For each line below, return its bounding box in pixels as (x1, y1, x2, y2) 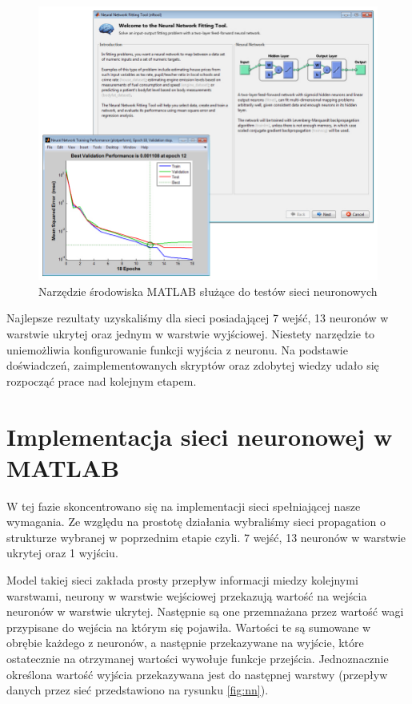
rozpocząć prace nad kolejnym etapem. (6, 372, 197, 389)
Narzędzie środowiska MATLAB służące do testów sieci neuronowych (38, 282, 378, 299)
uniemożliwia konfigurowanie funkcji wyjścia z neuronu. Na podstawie (6, 341, 348, 358)
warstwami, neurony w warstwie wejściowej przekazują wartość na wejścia (6, 587, 367, 604)
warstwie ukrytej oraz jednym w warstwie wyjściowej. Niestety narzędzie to (6, 325, 375, 342)
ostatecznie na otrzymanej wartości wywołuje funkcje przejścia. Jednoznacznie (6, 650, 389, 666)
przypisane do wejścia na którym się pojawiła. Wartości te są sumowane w (6, 618, 371, 635)
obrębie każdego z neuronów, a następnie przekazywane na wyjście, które (6, 634, 364, 651)
